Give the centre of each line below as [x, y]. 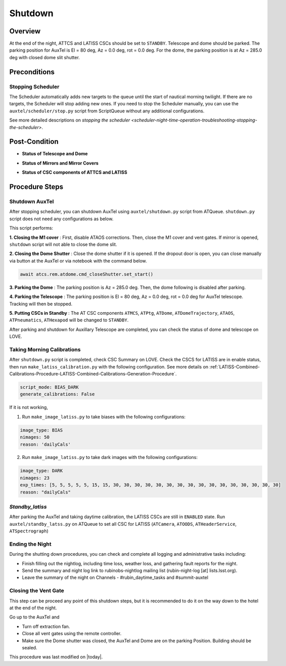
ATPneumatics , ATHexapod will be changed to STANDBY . [69, 320]
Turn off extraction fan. [46, 626]
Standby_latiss [28, 507]
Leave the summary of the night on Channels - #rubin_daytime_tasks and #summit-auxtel [115, 577]
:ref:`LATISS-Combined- [235, 366]
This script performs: [31, 228]
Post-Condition [34, 142]
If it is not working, [29, 407]
